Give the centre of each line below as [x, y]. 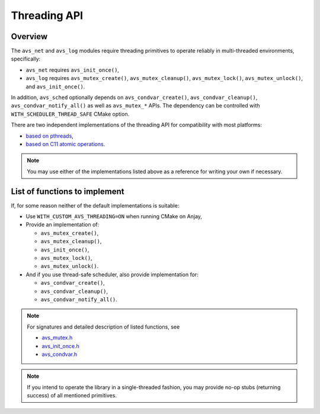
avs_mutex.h [57, 337]
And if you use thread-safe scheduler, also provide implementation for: [112, 274]
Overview [29, 36]
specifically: [26, 59]
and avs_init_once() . [55, 87]
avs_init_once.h [60, 346]
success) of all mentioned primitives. [72, 396]
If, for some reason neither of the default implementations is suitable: [95, 205]
